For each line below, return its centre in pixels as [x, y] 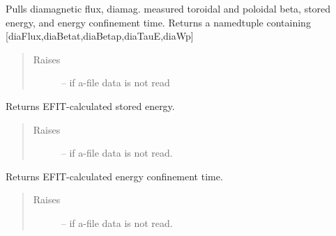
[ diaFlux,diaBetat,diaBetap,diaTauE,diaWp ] [100, 36]
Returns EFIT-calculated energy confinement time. [114, 176]
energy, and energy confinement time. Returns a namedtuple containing [158, 22]
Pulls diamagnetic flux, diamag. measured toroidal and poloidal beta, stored [168, 8]
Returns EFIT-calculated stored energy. [90, 105]
